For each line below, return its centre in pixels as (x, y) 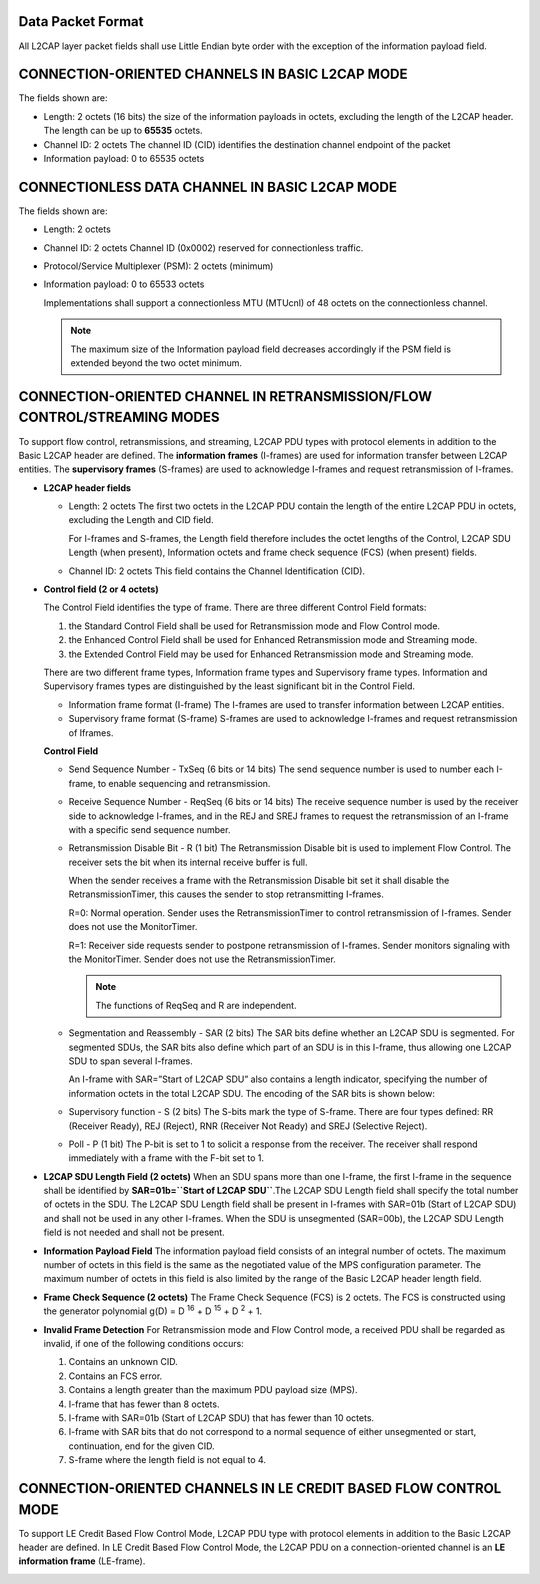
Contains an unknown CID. (123, 1362)
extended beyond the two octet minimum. (156, 363)
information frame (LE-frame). (82, 1561)
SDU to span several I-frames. (131, 1061)
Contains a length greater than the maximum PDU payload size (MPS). (213, 1390)
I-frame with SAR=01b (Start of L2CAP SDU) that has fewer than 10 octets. (221, 1417)
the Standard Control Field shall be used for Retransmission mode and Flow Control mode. (254, 626)
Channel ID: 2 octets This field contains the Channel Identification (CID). (216, 571)
